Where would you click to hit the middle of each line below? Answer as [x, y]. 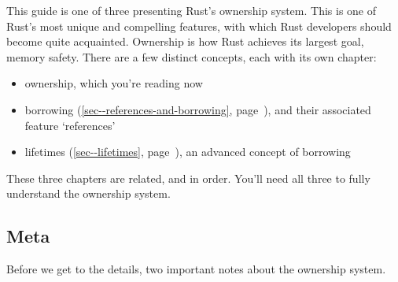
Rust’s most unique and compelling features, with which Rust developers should [199, 26]
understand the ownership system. [88, 193]
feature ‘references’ [70, 125]
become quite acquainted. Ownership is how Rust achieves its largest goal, [185, 41]
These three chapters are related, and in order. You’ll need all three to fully [188, 178]
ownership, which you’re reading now [114, 83]
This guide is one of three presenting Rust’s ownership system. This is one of [192, 10]
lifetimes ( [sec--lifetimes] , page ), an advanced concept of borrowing [188, 152]
